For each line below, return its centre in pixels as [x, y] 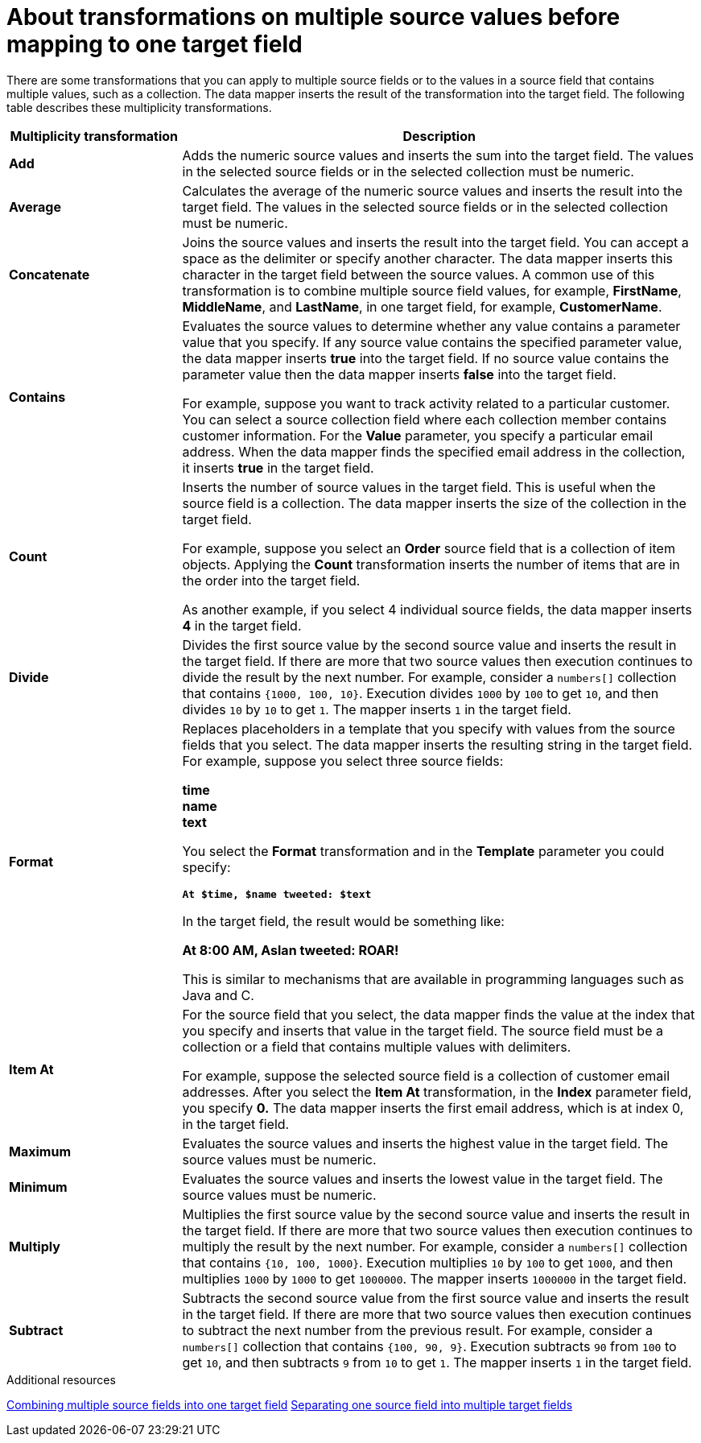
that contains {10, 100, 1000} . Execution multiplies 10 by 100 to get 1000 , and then [428, 1262]
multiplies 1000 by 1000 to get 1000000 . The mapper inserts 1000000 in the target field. [435, 1278]
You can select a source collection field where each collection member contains [425, 419]
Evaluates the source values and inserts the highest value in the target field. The [425, 1143]
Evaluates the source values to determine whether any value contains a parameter [431, 326]
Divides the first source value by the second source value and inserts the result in [429, 645]
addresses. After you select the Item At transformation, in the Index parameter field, [437, 1092]
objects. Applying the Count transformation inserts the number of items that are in [431, 564]
